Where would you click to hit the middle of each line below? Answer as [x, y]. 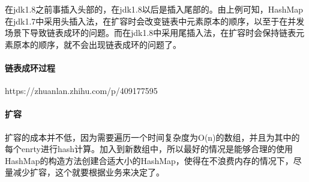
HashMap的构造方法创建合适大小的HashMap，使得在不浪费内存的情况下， [149, 160]
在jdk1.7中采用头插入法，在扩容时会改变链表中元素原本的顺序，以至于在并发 [155, 21]
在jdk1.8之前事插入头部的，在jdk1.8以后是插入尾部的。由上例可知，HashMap [154, 9]
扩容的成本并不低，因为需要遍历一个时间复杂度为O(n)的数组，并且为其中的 [152, 137]
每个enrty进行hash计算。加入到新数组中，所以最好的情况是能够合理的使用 [149, 149]
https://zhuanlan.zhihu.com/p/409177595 [81, 91]
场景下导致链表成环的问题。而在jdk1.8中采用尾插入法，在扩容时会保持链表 [151, 33]
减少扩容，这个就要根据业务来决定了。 [88, 172]
